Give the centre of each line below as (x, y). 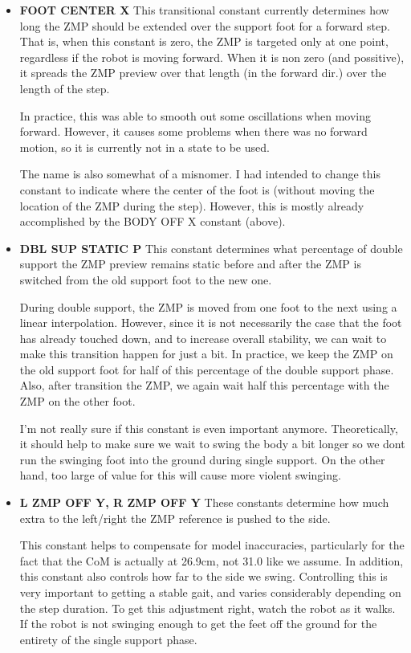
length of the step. (65, 88)
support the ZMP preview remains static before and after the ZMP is (190, 264)
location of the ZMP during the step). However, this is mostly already (192, 205)
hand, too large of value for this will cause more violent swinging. (180, 475)
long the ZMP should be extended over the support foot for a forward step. (205, 25)
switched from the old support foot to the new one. (146, 279)
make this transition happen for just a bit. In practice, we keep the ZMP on (206, 354)
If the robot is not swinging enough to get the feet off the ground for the (198, 624)
